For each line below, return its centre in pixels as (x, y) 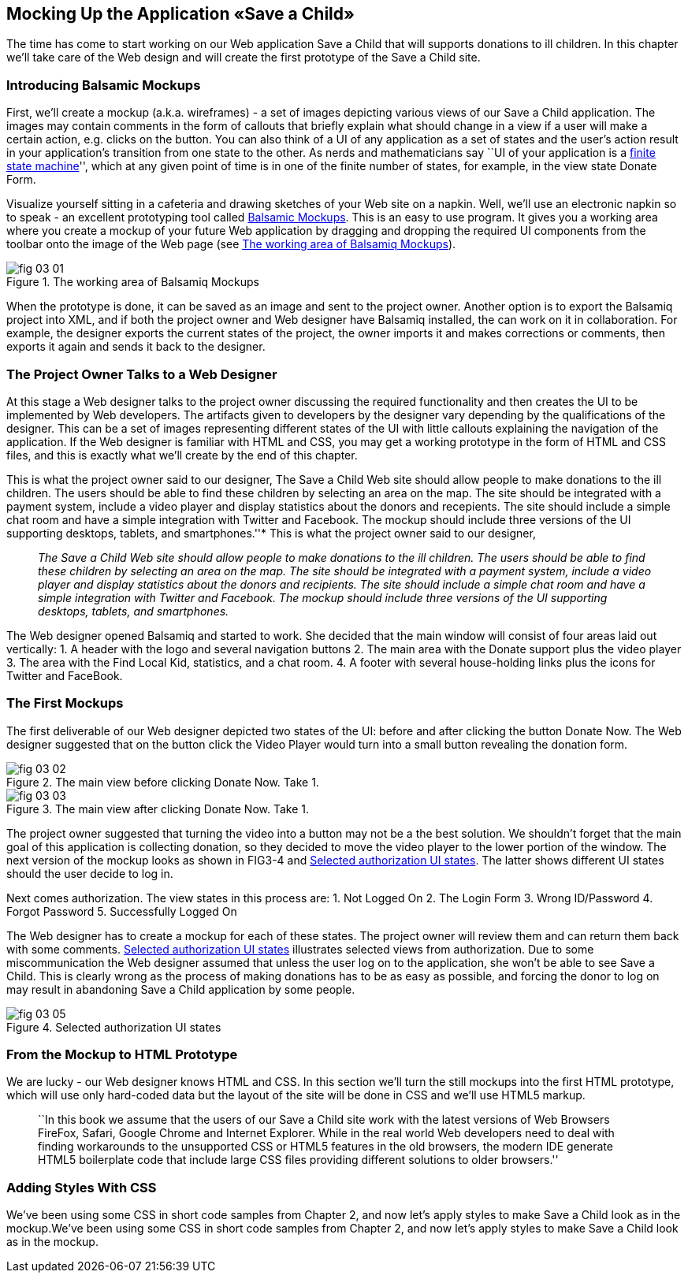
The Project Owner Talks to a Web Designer (142, 374)
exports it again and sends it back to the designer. (136, 347)
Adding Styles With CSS (82, 1187)
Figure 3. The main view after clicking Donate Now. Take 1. (158, 809)
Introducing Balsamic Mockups (104, 85)
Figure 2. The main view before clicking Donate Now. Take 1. (163, 782)
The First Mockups (65, 703)
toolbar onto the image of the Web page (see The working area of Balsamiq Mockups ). (231, 244)
